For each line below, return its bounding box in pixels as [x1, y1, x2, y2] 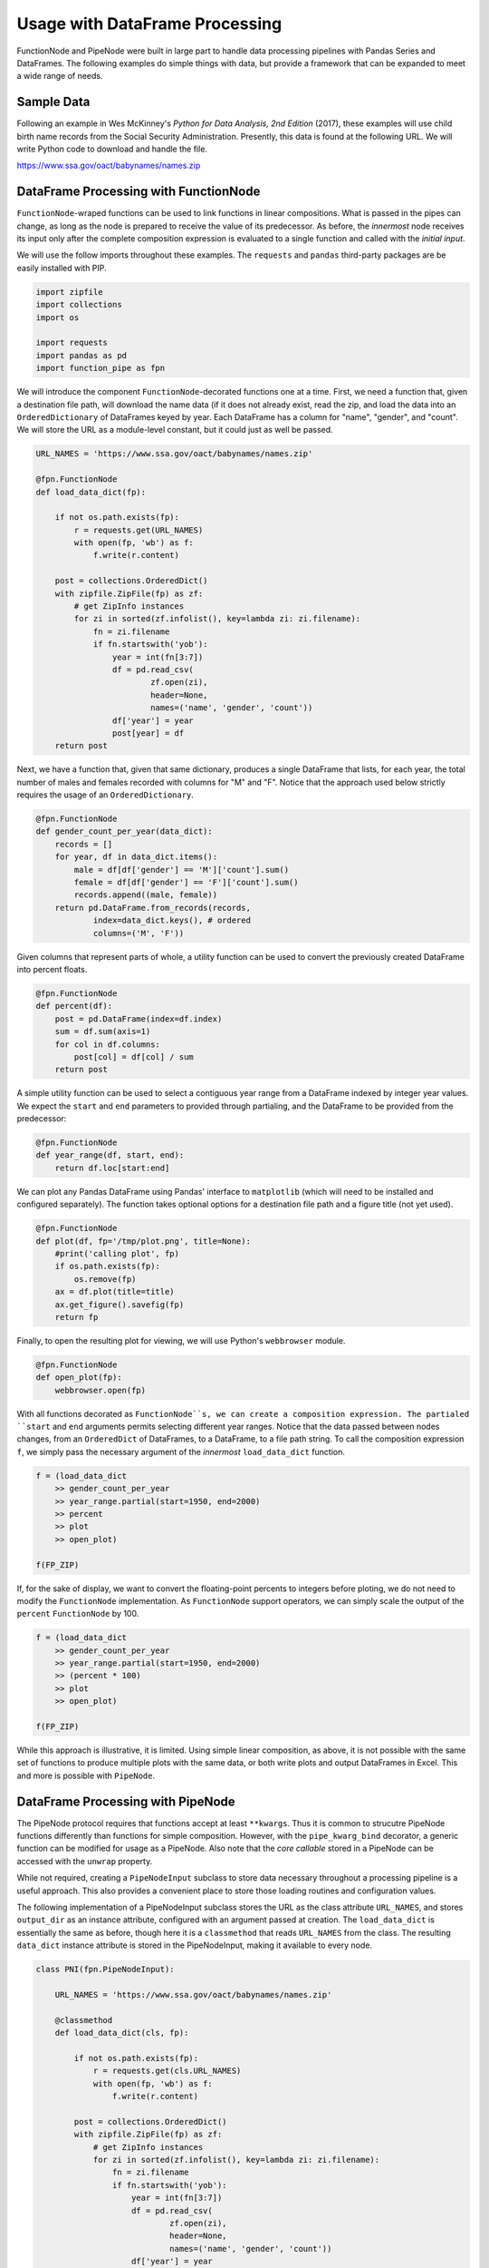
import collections [35, 299, 122, 310]
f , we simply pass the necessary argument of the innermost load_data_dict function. [16, 1446, 346, 1457]
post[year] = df [111, 728, 185, 738]
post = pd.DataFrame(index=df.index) [54, 1013, 223, 1024]
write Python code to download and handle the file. [16, 143, 208, 154]
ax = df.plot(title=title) [54, 1286, 176, 1297]
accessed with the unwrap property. [16, 1855, 153, 1866]
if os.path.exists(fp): [54, 1261, 160, 1272]
